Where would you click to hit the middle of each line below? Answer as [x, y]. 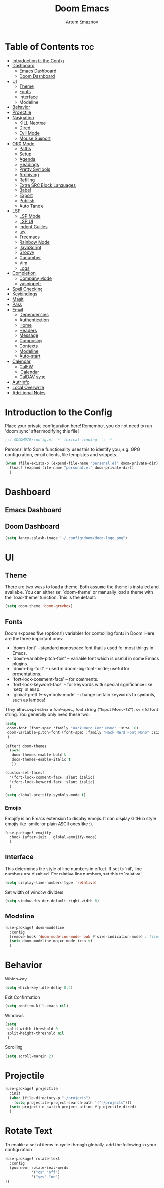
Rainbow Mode [34, 242]
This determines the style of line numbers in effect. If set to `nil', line [73, 869]
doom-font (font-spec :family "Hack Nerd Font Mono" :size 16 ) [73, 728]
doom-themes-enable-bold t [39, 755]
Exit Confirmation [22, 997]
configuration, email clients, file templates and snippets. [61, 454]
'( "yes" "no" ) [45, 1177]
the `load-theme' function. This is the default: [51, 597]
